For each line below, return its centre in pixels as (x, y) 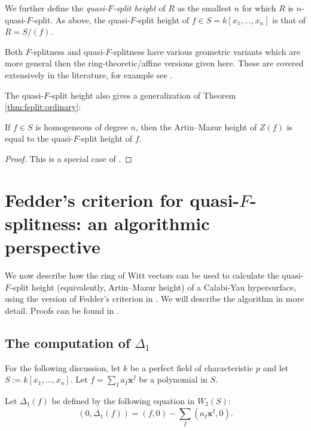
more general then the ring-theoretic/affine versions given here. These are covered (154, 63)
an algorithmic (149, 223)
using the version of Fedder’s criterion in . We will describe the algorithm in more (155, 299)
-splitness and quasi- (68, 51)
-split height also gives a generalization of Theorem (143, 95)
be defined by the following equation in (123, 401)
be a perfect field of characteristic (192, 367)
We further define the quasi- (56, 8)
